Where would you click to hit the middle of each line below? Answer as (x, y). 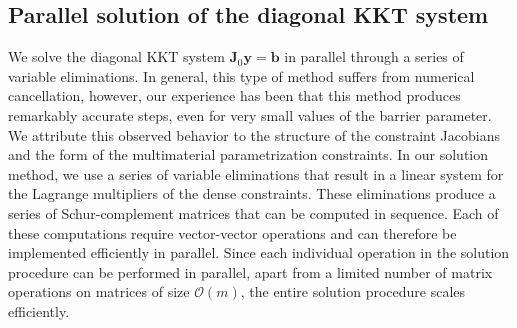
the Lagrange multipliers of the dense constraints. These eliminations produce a (252, 193)
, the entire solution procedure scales (353, 291)
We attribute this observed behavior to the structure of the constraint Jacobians (254, 134)
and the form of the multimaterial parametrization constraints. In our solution (248, 154)
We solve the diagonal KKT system (116, 56)
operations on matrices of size (99, 291)
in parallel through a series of (374, 56)
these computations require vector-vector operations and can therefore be (232, 232)
